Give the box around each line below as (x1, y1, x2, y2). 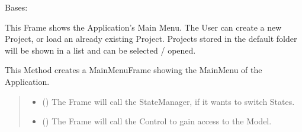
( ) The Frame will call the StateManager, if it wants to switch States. (42, 95, 295, 107)
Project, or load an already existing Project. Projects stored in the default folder (5, 32, 297, 45)
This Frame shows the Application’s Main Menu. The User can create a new (5, 21, 282, 33)
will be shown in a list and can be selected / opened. (5, 44, 196, 56)
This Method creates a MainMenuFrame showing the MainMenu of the (5, 64, 262, 76)
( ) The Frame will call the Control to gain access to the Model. (42, 115, 272, 127)
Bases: (5, 1, 28, 13)
